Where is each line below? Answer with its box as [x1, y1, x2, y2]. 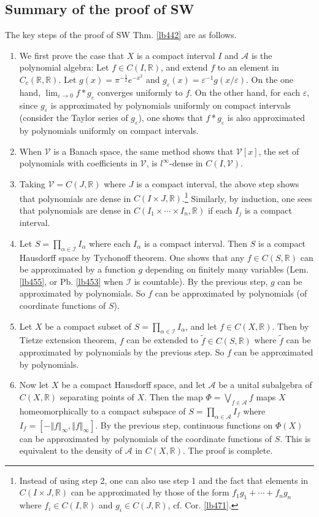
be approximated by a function [19, 263, 136, 276]
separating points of [60, 391, 134, 403]
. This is [280, 432, 311, 445]
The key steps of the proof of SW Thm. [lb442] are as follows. [5, 28, 237, 41]
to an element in [217, 61, 279, 74]
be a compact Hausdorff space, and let [61, 378, 206, 391]
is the [251, 49, 272, 61]
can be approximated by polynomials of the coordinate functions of [19, 432, 272, 445]
